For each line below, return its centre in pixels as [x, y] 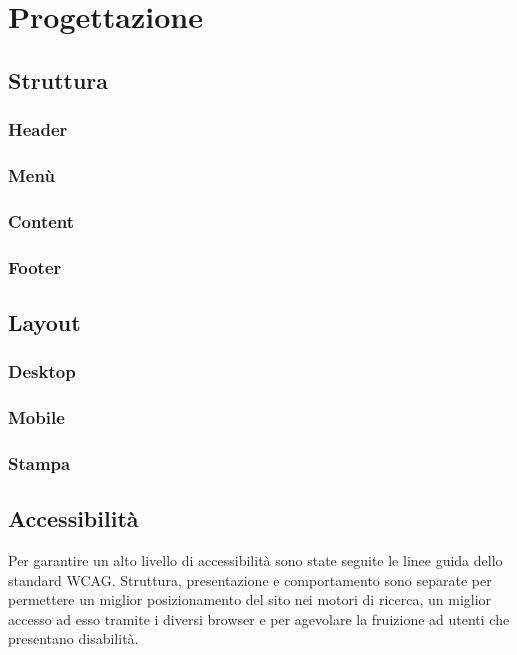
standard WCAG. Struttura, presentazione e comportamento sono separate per [250, 579]
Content [41, 220]
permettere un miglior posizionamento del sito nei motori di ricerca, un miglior [250, 599]
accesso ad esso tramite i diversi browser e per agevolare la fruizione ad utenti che [259, 618]
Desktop [42, 371]
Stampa [39, 462]
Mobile [36, 417]
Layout [44, 321]
